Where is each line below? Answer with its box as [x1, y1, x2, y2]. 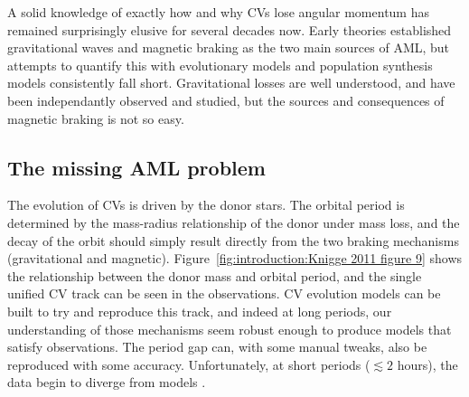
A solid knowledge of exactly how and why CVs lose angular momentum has [7, 3, 429, 21]
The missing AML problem [7, 153, 266, 181]
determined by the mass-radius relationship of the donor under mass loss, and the [7, 213, 460, 232]
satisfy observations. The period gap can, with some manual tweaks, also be [7, 337, 427, 356]
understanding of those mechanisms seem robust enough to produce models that [7, 319, 452, 338]
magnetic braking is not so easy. [7, 109, 184, 128]
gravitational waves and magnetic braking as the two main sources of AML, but [7, 38, 450, 57]
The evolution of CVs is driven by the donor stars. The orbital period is [7, 195, 405, 214]
